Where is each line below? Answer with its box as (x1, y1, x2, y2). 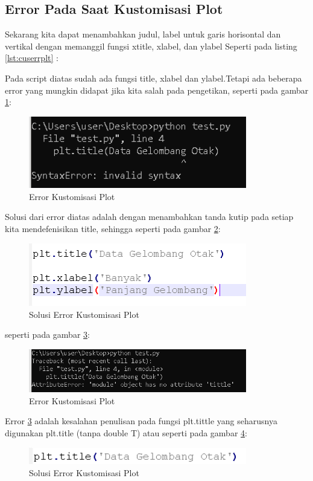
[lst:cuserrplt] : (5, 51, 58, 64)
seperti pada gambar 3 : (5, 328, 90, 341)
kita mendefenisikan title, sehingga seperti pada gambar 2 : (5, 222, 221, 234)
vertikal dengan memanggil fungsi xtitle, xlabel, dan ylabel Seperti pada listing (5, 39, 297, 52)
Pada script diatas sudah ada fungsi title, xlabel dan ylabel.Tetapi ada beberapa (5, 71, 302, 84)
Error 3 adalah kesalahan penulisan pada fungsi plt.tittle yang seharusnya (5, 415, 277, 427)
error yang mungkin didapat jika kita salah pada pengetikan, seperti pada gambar (5, 83, 309, 96)
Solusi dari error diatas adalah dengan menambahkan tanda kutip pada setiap (5, 210, 294, 223)
